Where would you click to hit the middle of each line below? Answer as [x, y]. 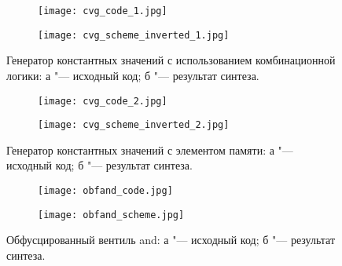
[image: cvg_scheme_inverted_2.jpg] [134, 125]
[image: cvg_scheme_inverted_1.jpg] [134, 35]
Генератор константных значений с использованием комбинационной [171, 60]
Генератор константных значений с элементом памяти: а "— [150, 149]
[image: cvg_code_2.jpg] [103, 101]
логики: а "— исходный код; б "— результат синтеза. [133, 75]
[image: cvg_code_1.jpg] [103, 11]
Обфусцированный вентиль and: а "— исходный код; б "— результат [171, 240]
